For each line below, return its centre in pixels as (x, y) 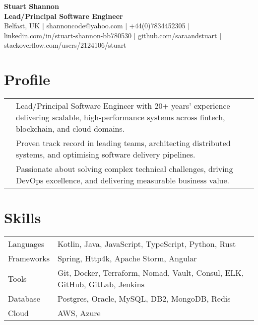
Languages (26, 244)
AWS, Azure (79, 313)
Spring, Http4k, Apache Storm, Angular (127, 258)
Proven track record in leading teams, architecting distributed (123, 143)
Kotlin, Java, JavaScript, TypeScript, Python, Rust (147, 244)
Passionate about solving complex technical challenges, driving (125, 169)
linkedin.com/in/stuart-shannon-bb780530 (68, 35)
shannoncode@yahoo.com (85, 26)
